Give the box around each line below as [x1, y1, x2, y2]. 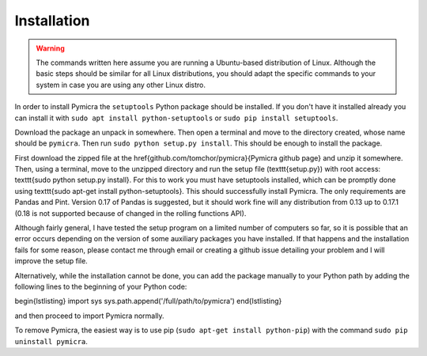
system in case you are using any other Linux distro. [36, 80, 206, 89]
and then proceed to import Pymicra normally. [14, 311, 165, 320]
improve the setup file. [14, 256, 89, 266]
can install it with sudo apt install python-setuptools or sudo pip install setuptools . [14, 113, 338, 123]
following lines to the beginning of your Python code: [14, 282, 187, 291]
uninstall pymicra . [14, 336, 89, 346]
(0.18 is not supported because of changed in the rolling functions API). [14, 208, 247, 218]
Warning [36, 44, 65, 53]
